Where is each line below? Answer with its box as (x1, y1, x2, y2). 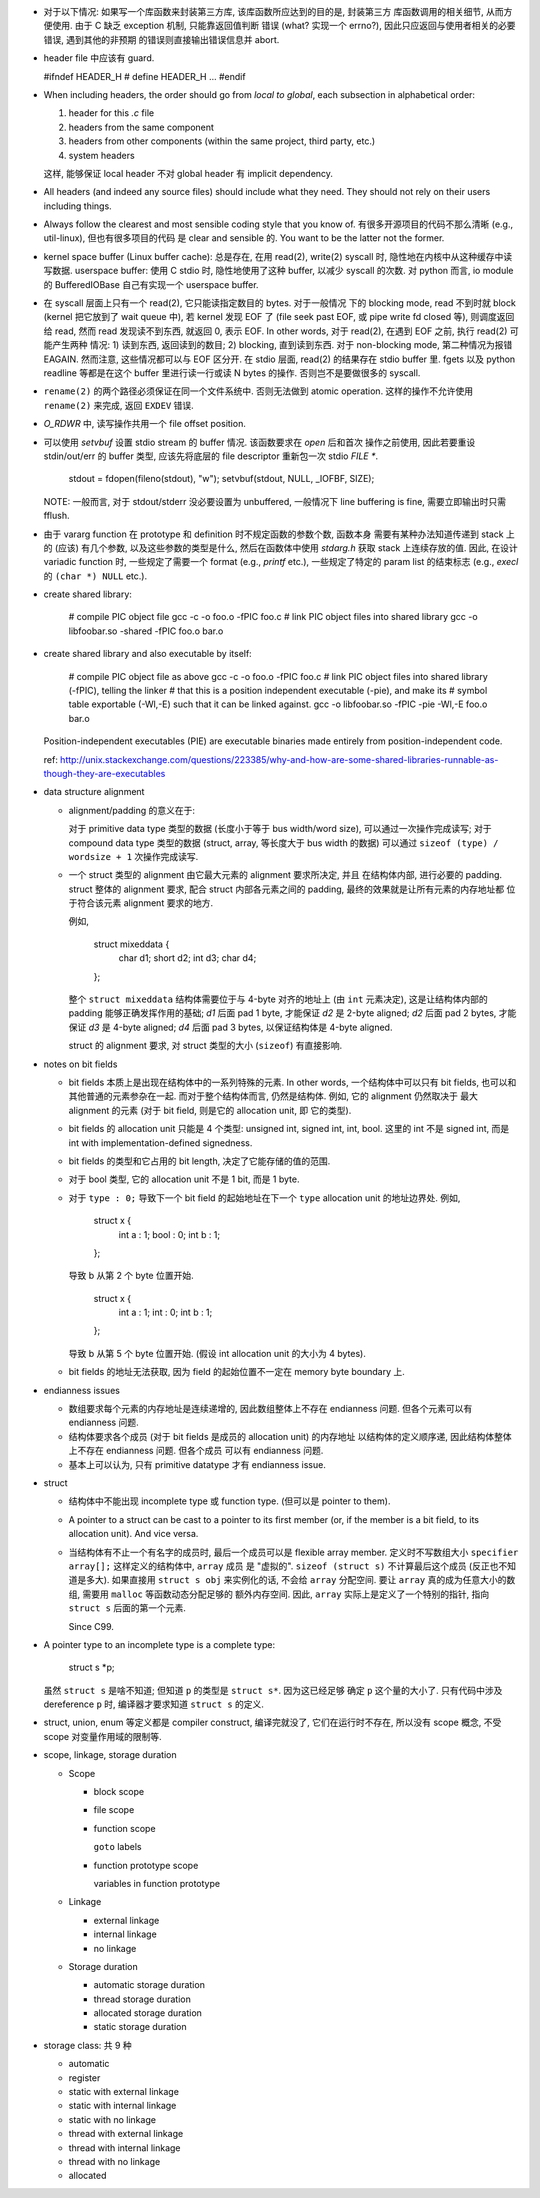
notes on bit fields (43, 1058, 118, 1070)
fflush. (43, 510, 70, 522)
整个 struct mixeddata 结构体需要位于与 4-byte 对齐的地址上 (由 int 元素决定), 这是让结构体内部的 (68, 993, 489, 1005)
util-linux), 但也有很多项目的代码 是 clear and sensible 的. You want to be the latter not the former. (43, 232, 445, 244)
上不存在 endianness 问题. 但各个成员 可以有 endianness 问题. (68, 1445, 324, 1457)
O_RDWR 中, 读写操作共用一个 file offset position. (43, 418, 247, 430)
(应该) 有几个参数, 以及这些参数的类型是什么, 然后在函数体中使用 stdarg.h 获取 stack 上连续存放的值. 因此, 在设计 (54, 541, 519, 554)
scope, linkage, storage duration (43, 1749, 177, 1761)
